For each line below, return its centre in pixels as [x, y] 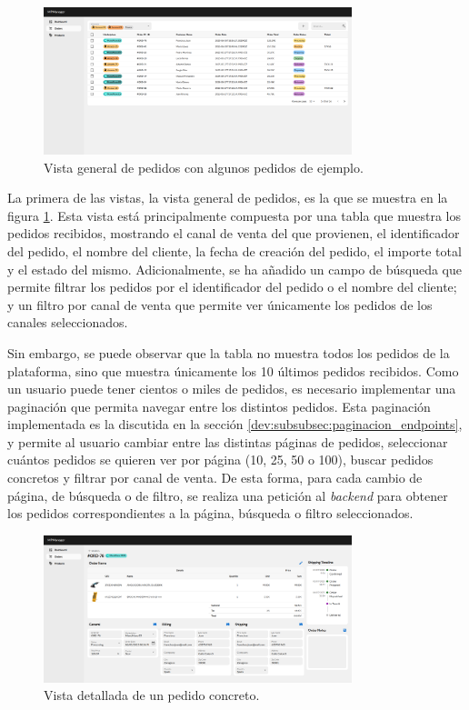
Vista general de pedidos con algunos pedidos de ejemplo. [204, 167]
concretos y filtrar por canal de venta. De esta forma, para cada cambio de [215, 478]
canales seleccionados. [68, 322]
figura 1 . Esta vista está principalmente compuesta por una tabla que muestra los [234, 215]
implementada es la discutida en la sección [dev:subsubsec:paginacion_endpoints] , [235, 424]
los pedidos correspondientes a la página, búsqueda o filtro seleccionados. [210, 513]
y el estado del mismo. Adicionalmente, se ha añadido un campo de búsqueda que [235, 269]
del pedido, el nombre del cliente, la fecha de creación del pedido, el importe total [234, 250]
